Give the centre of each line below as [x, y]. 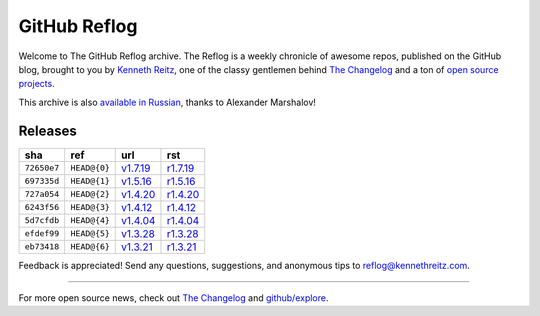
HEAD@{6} [90, 246]
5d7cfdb [42, 220]
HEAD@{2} [90, 194]
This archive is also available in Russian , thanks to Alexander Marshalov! [167, 102]
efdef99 [42, 233]
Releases [47, 130]
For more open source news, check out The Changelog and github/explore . [173, 298]
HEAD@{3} [90, 207]
